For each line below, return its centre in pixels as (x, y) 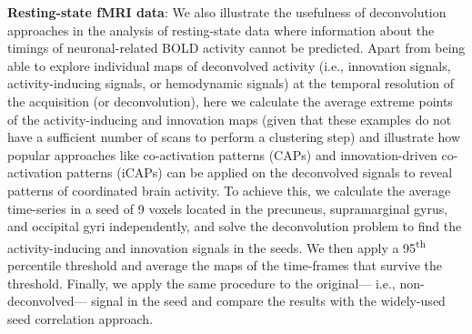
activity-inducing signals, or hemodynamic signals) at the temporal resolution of (231, 83)
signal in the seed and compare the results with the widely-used (268, 301)
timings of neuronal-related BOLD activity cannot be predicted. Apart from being (236, 48)
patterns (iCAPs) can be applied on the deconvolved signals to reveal (259, 172)
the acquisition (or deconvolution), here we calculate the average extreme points (230, 101)
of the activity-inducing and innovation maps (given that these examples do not (230, 119)
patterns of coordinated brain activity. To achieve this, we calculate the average (229, 190)
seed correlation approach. (80, 318)
